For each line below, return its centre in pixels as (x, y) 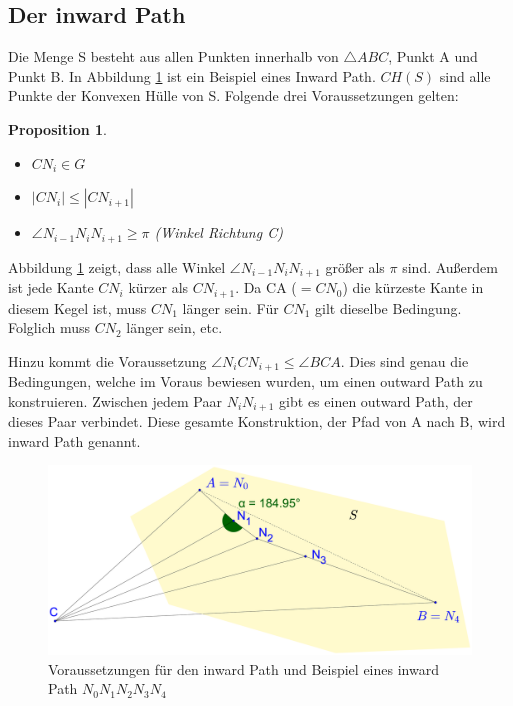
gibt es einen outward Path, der (376, 400)
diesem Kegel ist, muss (77, 307)
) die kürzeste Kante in (413, 287)
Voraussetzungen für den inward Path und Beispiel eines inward (243, 668)
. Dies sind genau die (404, 360)
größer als (355, 266)
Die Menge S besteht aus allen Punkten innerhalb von (173, 56)
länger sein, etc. (174, 327)
